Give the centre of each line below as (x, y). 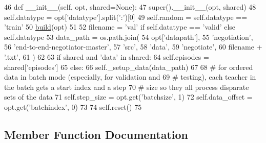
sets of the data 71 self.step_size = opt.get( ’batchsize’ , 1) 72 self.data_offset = (128, 97)
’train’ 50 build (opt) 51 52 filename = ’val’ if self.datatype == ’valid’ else (120, 27)
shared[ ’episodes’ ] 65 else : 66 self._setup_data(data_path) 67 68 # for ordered (129, 67)
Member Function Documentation (96, 134)
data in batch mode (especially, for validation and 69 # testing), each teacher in (130, 77)
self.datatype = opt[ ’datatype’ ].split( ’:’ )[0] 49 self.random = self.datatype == (126, 17)
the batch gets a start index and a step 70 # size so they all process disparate (127, 87)
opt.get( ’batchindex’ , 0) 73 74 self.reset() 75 (73, 106)
